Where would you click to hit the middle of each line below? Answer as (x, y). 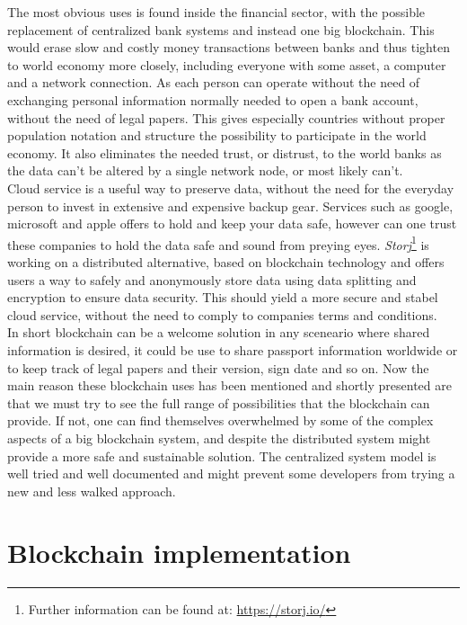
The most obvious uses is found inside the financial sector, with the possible (216, 12)
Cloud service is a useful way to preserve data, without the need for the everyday (231, 187)
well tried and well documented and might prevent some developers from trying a (231, 473)
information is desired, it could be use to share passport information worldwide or (233, 349)
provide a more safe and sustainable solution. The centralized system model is (222, 455)
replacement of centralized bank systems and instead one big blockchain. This (221, 29)
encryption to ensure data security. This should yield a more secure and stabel (223, 297)
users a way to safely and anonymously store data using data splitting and (212, 279)
